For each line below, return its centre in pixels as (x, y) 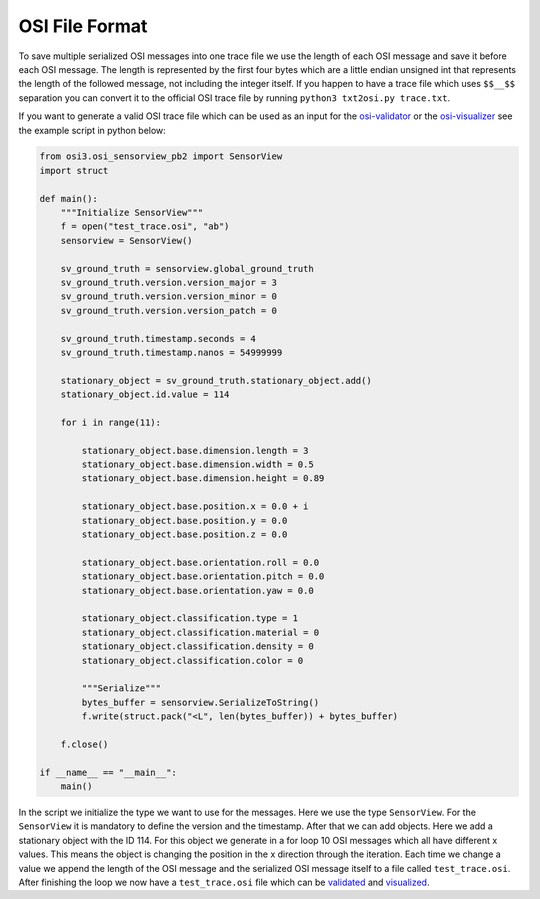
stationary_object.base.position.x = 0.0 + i (195, 506)
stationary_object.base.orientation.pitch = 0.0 (203, 576)
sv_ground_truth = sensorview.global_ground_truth (187, 268)
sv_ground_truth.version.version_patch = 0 (168, 310)
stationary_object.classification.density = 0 (197, 646)
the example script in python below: (92, 130)
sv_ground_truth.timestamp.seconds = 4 (158, 338)
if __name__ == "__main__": (108, 772)
